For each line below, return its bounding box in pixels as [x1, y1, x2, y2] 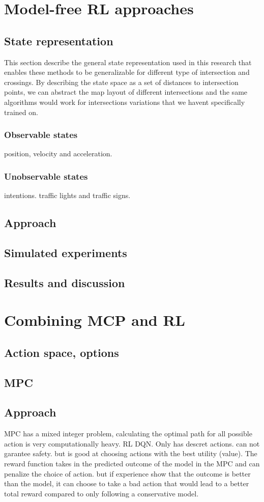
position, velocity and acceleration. [4, 148, 112, 159]
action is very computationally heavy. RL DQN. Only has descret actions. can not [4, 438, 260, 449]
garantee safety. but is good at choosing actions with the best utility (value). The [4, 448, 257, 459]
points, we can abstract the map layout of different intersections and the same [4, 87, 248, 97]
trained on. [4, 106, 38, 117]
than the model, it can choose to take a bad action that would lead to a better [4, 478, 249, 489]
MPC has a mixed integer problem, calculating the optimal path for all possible [4, 428, 252, 439]
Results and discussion [4, 274, 125, 290]
